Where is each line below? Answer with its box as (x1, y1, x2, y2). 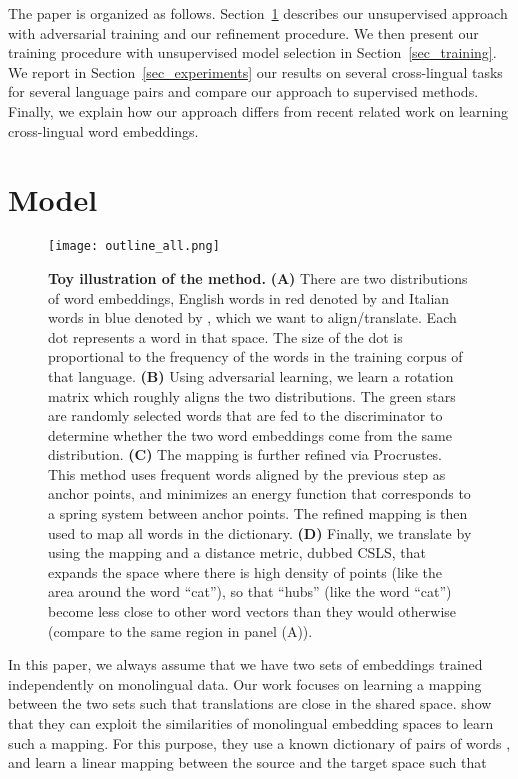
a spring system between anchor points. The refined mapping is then (48, 503, 468, 524)
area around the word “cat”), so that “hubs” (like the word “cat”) (48, 581, 452, 602)
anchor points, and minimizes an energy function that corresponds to (48, 483, 471, 504)
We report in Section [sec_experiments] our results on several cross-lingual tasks (8, 61, 503, 82)
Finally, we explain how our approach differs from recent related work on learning (8, 100, 508, 121)
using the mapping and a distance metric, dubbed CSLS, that (48, 542, 427, 563)
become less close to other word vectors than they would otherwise (48, 601, 457, 622)
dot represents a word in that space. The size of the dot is (48, 326, 403, 347)
